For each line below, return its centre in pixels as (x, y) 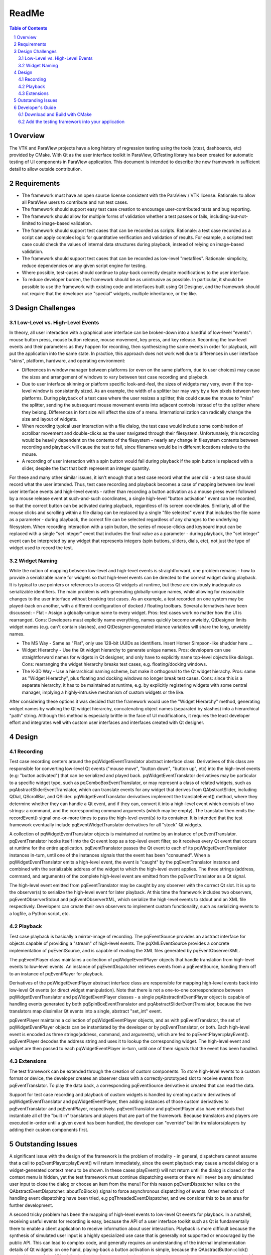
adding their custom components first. (49, 1129)
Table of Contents (28, 28)
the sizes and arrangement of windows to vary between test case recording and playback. (115, 377)
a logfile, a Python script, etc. (40, 913)
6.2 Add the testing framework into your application (72, 121)
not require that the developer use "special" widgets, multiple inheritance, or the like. (110, 294)
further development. (31, 1205)
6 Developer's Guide (35, 107)
